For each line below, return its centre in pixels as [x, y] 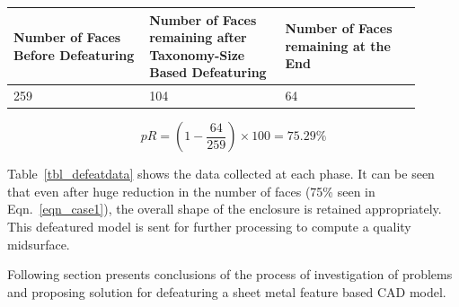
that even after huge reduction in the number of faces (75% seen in [191, 191]
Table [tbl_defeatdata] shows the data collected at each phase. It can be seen [221, 174]
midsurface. [39, 244]
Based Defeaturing [208, 72]
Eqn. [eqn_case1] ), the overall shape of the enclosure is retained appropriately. [225, 209]
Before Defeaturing [74, 54]
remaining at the [338, 45]
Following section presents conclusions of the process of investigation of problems [230, 274]
